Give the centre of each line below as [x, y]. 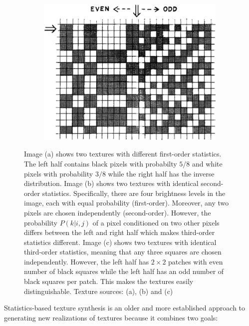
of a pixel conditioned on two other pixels [156, 222]
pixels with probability [59, 173]
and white [207, 163]
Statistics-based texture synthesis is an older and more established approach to [125, 308]
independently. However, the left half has [87, 261]
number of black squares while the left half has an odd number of [124, 271]
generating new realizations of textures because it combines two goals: [111, 317]
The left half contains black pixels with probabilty [101, 163]
